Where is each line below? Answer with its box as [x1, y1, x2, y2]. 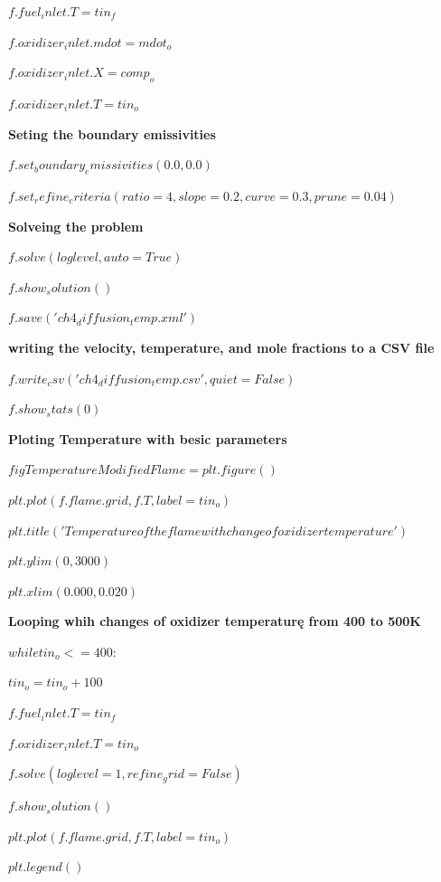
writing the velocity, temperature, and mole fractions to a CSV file [8, 337, 435, 356]
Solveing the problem [8, 216, 144, 235]
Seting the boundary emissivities [8, 124, 216, 143]
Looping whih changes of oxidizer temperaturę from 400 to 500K [8, 612, 421, 631]
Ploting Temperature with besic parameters [8, 429, 287, 448]
